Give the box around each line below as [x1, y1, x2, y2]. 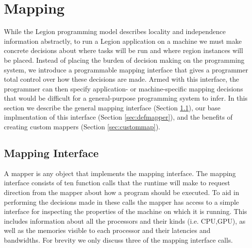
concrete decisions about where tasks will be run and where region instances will [4, 45, 243, 55]
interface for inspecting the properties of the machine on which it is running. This [4, 206, 247, 216]
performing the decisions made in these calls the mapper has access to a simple [4, 196, 239, 207]
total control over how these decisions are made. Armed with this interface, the [4, 74, 239, 84]
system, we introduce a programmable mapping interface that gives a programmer [4, 64, 248, 74]
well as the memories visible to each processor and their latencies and [4, 225, 211, 235]
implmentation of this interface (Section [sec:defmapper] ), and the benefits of [4, 112, 233, 122]
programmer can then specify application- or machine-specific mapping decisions [4, 83, 243, 93]
